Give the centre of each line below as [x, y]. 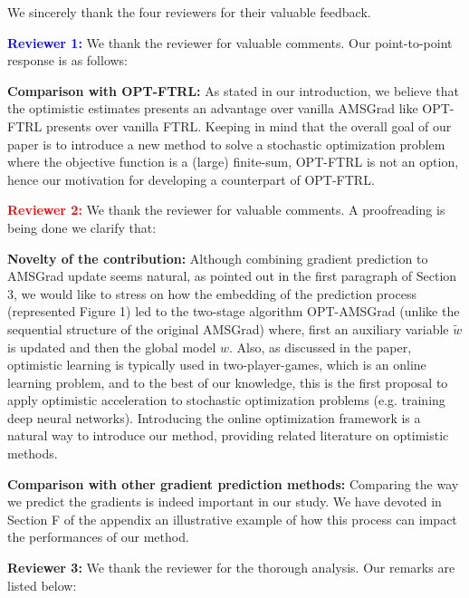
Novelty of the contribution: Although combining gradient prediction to [218, 258]
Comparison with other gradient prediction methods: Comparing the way [233, 483]
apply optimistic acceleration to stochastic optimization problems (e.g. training [226, 400]
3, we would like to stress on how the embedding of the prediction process [212, 293]
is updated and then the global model [112, 347]
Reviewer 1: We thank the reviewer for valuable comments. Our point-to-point [230, 42]
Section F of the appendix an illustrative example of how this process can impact [232, 519]
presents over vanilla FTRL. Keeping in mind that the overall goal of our [249, 125]
